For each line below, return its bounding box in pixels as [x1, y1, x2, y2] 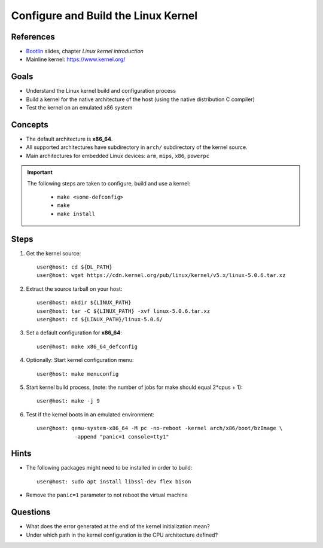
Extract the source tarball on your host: [26, 285, 123, 293]
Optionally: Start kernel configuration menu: [26, 357, 134, 364]
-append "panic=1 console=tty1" [74, 433, 170, 440]
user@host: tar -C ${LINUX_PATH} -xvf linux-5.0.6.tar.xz [36, 308, 211, 314]
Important [27, 169, 53, 176]
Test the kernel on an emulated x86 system [26, 104, 133, 111]
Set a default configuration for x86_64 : [26, 329, 122, 336]
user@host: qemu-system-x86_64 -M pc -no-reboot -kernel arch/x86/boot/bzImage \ [36, 425, 283, 432]
